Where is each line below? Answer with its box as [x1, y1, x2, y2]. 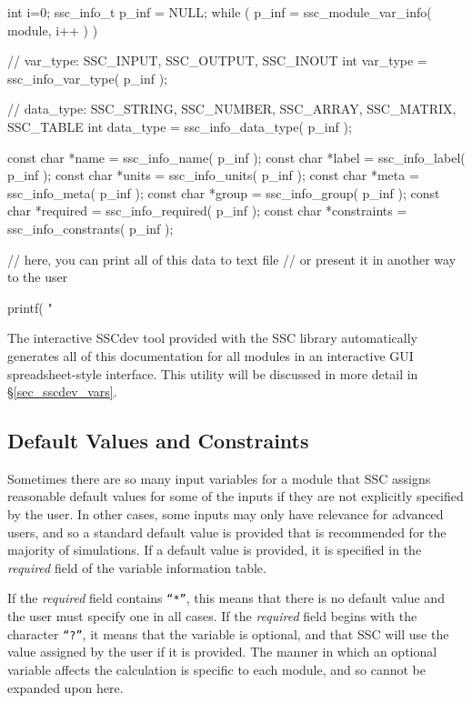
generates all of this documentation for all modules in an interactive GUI [7, 346, 414, 365]
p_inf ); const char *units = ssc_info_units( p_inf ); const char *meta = [7, 166, 419, 185]
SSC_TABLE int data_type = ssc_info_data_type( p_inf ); [7, 116, 352, 136]
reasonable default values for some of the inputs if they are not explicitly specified [7, 487, 464, 506]
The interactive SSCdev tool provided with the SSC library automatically [7, 328, 417, 347]
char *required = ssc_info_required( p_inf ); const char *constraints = [7, 201, 407, 220]
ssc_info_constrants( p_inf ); [7, 218, 174, 237]
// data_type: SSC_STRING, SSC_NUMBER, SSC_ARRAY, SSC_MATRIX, [7, 99, 457, 118]
